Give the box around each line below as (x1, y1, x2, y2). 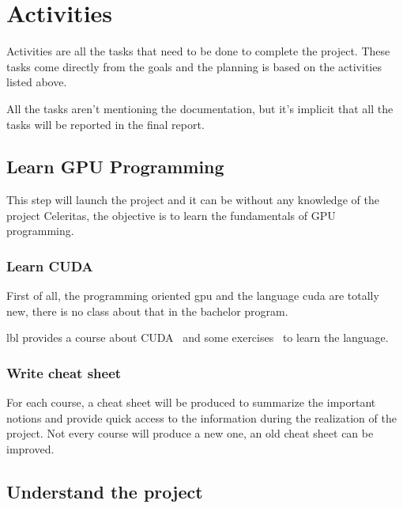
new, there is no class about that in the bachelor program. (6, 302, 288, 319)
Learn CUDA (6, 256, 93, 275)
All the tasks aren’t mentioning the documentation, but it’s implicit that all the (6, 100, 394, 116)
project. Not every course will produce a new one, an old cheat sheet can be (6, 425, 374, 442)
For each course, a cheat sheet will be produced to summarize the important (6, 394, 376, 411)
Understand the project (6, 480, 203, 504)
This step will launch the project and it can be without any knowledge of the (6, 191, 379, 208)
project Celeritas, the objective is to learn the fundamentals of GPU (6, 207, 336, 223)
